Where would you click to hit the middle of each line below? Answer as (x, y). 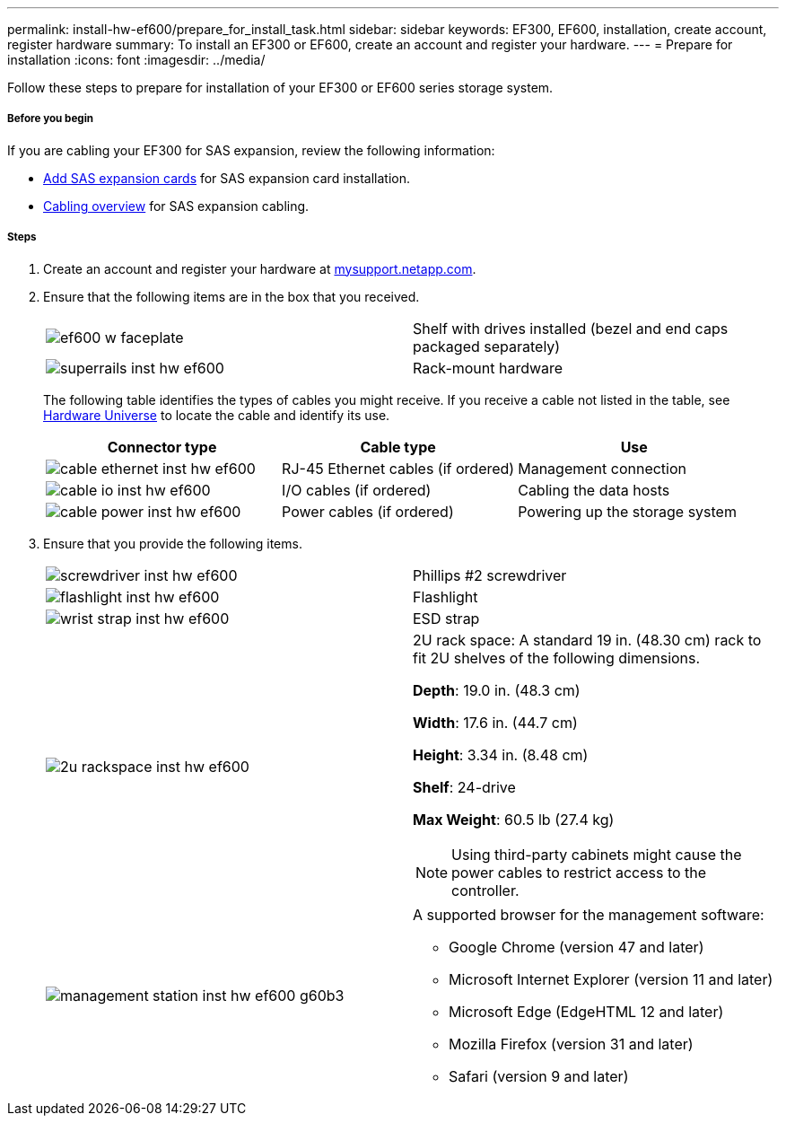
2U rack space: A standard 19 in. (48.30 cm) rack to (587, 640)
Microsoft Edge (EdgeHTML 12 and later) (586, 1011)
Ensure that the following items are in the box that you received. (231, 296)
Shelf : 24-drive (464, 787)
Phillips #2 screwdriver (490, 575)
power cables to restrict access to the (579, 872)
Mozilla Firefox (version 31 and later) (571, 1044)
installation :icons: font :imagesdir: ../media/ (136, 60)
